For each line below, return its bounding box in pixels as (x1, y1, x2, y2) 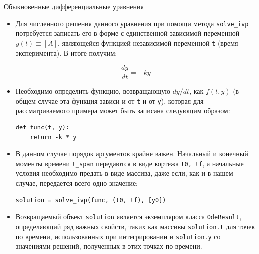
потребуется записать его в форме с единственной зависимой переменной (15, 28, 240, 38)
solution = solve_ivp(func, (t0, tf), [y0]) (15, 196, 166, 204)
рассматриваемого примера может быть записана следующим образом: (15, 105, 230, 116)
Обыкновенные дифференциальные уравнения (4, 1, 144, 11)
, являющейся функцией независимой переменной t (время (58, 37, 238, 48)
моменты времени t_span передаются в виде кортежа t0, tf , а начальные (15, 158, 244, 168)
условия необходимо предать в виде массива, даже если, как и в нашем (15, 168, 233, 178)
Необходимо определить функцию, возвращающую (15, 86, 170, 96)
